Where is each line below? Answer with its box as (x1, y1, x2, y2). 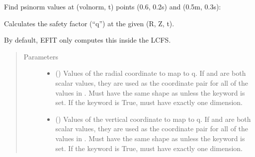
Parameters (23, 51, 58, 61)
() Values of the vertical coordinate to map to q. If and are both (55, 113, 251, 124)
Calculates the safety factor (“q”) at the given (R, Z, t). (4, 18, 174, 28)
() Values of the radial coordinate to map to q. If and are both (55, 68, 246, 78)
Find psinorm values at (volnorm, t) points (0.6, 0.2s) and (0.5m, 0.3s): (4, 1, 221, 11)
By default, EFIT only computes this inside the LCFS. (4, 35, 171, 45)
